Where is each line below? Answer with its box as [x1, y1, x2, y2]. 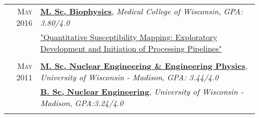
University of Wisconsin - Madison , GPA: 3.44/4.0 [40, 71, 219, 83]
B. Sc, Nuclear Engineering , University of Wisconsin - [40, 85, 244, 97]
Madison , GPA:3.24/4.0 [40, 97, 124, 109]
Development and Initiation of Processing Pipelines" [40, 42, 222, 54]
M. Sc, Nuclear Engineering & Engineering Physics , [40, 59, 248, 71]
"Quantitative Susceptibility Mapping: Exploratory [40, 31, 217, 43]
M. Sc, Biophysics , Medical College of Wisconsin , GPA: [40, 5, 243, 17]
